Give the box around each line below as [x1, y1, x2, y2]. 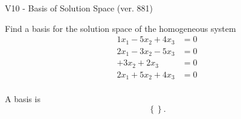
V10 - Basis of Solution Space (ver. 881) [5, 2, 153, 14]
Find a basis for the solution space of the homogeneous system [5, 22, 236, 34]
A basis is [5, 93, 40, 105]
